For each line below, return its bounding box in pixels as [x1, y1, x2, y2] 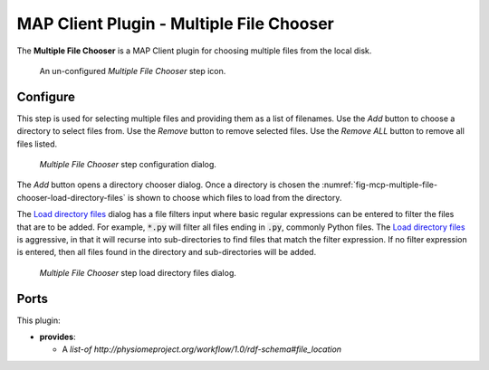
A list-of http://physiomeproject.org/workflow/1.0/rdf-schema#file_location [62, 344, 342, 355]
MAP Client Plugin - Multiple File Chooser [16, 14, 334, 33]
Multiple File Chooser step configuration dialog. [39, 159, 217, 170]
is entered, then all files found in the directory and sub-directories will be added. [16, 247, 317, 258]
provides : [39, 331, 76, 343]
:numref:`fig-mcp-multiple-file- [321, 179, 438, 190]
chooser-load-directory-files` [16, 192, 126, 203]
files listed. [16, 138, 58, 149]
